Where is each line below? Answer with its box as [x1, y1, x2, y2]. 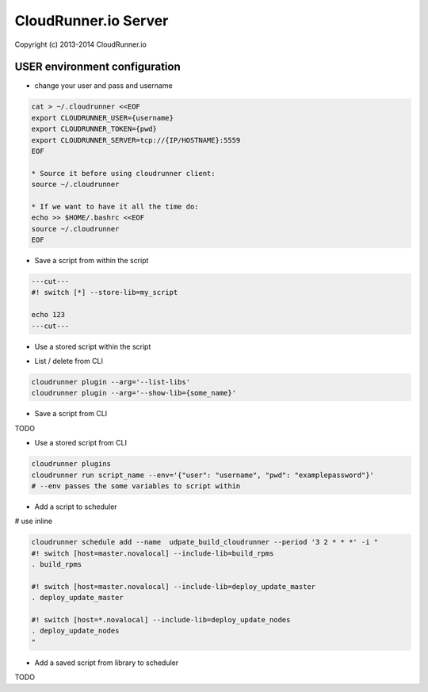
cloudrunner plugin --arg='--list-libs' [31, 377, 190, 387]
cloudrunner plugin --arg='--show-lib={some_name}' [31, 388, 237, 398]
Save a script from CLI [34, 409, 108, 419]
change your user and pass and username [34, 81, 174, 90]
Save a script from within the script [34, 256, 149, 266]
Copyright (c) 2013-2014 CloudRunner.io [14, 40, 147, 49]
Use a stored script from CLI [34, 438, 127, 448]
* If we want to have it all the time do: [31, 202, 199, 211]
